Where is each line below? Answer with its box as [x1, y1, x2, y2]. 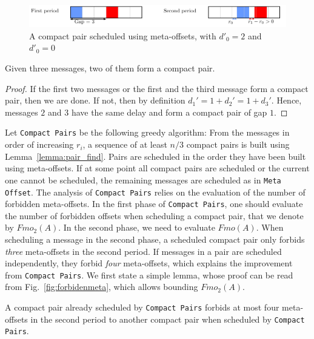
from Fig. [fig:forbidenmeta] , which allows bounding [5, 280, 198, 293]
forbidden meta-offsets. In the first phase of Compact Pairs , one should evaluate [5, 197, 303, 210]
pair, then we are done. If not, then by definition [5, 94, 185, 107]
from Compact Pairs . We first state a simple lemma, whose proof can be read [5, 268, 293, 281]
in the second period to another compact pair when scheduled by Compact [30, 312, 305, 325]
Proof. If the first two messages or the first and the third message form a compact [5, 82, 309, 94]
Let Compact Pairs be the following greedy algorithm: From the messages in [5, 126, 290, 139]
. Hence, [271, 94, 302, 107]
